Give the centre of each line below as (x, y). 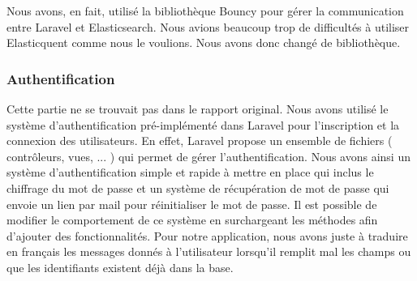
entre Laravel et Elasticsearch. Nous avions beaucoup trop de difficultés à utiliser (208, 26)
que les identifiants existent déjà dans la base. (120, 267)
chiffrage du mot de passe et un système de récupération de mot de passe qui (198, 187)
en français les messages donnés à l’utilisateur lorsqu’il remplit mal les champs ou (209, 251)
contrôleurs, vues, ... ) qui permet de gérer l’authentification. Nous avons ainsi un (208, 156)
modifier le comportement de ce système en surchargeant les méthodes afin (192, 220)
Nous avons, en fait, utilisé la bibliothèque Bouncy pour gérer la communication (205, 11)
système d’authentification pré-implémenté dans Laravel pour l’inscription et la (203, 124)
